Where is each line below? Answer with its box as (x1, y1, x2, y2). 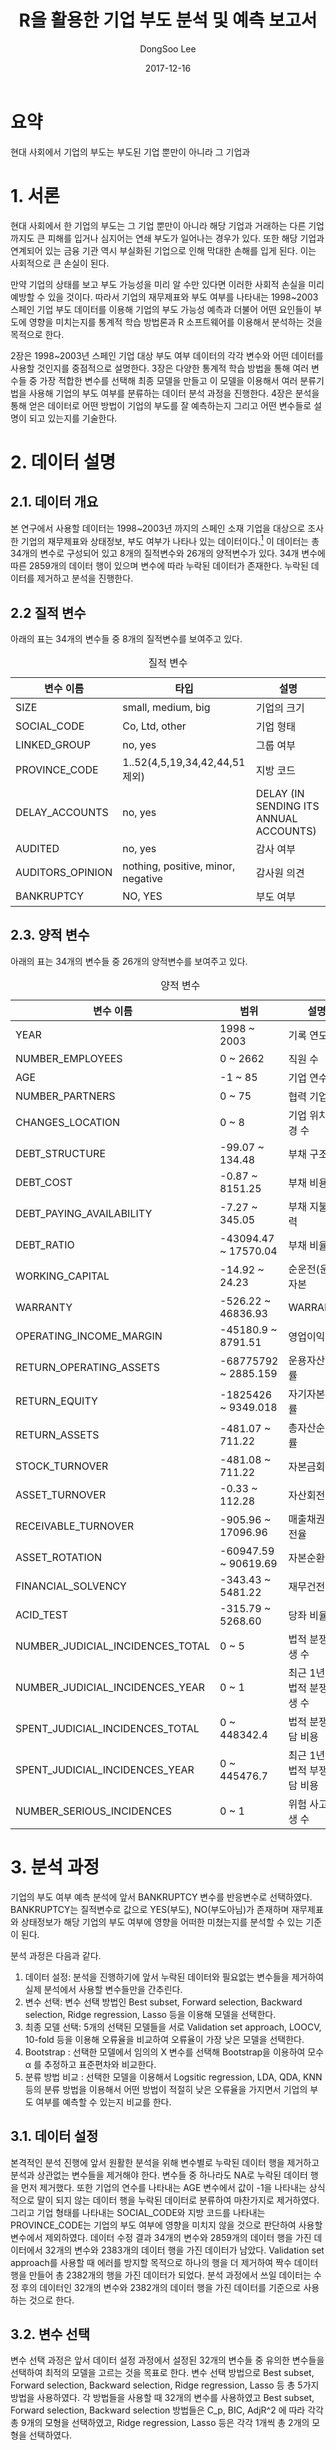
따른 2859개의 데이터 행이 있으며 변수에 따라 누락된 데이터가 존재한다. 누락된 (10, 560, 309, 572)
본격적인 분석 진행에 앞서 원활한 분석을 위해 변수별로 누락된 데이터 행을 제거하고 (10, 2156, 320, 2168)
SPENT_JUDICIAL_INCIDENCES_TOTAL (15, 1721, 200, 1735)
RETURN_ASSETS (15, 1427, 100, 1441)
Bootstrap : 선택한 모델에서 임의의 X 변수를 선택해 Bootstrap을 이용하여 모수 (24, 2046, 325, 2058)
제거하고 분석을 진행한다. (36, 572, 134, 585)
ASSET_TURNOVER (15, 1487, 107, 1501)
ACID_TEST (15, 1607, 69, 1621)
